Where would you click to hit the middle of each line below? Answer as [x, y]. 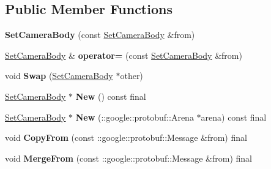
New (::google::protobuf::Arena [135, 117]
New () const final [111, 96]
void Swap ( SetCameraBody [59, 76]
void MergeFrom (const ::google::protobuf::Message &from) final [128, 158]
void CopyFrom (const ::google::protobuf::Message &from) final [126, 137]
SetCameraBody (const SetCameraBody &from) [100, 35]
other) [132, 76]
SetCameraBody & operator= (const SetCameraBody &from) [124, 55]
